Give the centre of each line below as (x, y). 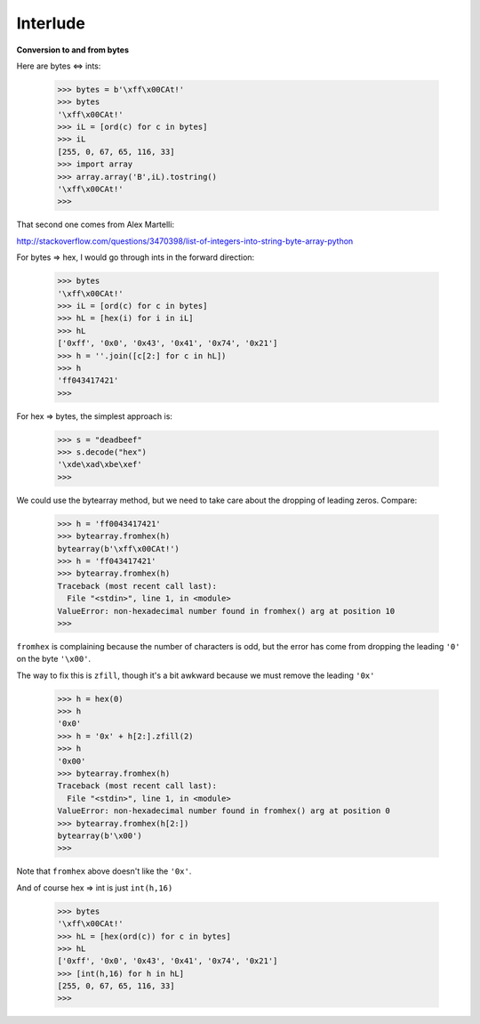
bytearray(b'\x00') (100, 835)
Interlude (51, 23)
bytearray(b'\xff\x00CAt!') (118, 548)
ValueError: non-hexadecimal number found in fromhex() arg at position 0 (224, 811)
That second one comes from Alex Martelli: (96, 225)
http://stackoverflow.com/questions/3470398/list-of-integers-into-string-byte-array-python (185, 241)
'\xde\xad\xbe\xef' (100, 464)
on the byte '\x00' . (54, 659)
